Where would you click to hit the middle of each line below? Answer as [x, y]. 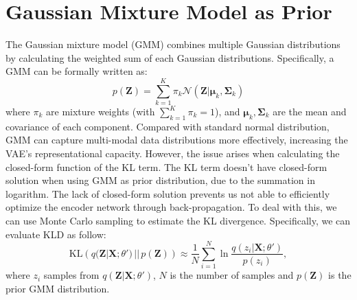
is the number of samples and [232, 275]
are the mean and [310, 112]
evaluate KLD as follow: [56, 234]
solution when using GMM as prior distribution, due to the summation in [160, 180]
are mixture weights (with [101, 112]
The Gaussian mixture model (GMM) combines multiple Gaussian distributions [173, 44]
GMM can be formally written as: [77, 71]
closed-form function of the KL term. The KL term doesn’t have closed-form [166, 166]
